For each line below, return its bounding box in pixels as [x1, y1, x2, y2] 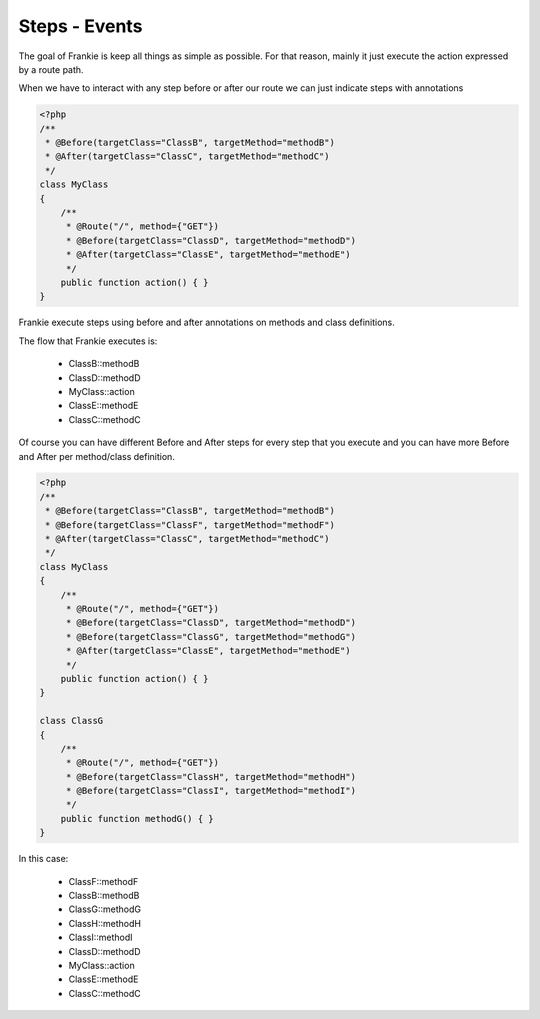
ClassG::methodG [68, 903, 142, 915]
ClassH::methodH [68, 917, 142, 929]
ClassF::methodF [68, 875, 139, 887]
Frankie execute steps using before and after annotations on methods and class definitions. [18, 316, 395, 329]
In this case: [18, 853, 69, 865]
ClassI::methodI [68, 931, 134, 944]
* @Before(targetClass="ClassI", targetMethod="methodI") [65, 785, 357, 797]
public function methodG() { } [60, 813, 214, 824]
